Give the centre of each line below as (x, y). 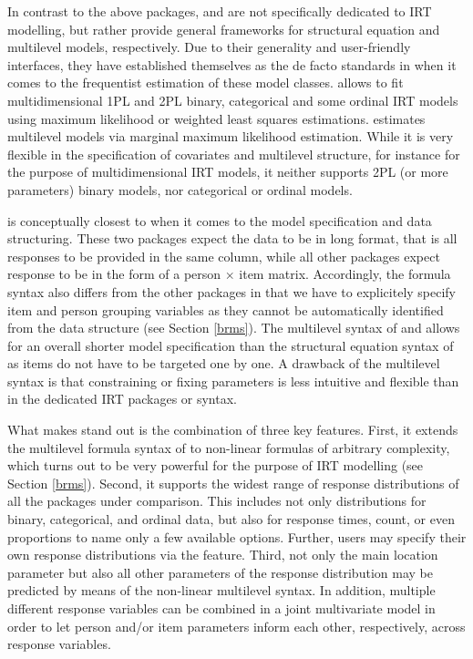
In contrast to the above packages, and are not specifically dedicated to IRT (220, 11)
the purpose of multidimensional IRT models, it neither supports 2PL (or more (228, 172)
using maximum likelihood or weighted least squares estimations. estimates (216, 118)
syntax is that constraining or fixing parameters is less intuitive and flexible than (233, 381)
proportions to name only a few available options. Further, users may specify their (237, 536)
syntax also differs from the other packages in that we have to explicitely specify (232, 291)
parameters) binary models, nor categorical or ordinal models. (180, 189)
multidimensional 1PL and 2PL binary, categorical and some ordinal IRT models (233, 100)
